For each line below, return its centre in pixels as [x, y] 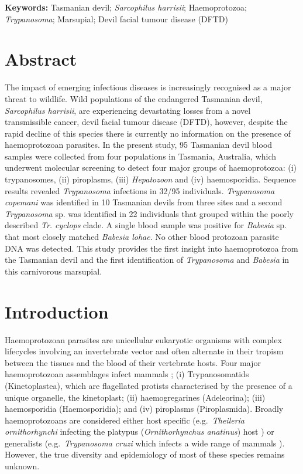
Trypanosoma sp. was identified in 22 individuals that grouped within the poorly [149, 213]
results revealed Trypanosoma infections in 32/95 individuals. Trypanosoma [140, 190]
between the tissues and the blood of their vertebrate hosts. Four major [133, 362]
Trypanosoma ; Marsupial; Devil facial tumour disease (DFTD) [116, 18]
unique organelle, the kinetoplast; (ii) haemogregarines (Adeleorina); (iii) [135, 397]
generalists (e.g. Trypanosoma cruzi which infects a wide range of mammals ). [145, 443]
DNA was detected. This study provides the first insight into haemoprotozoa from [151, 248]
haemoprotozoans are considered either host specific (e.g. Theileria [125, 420]
